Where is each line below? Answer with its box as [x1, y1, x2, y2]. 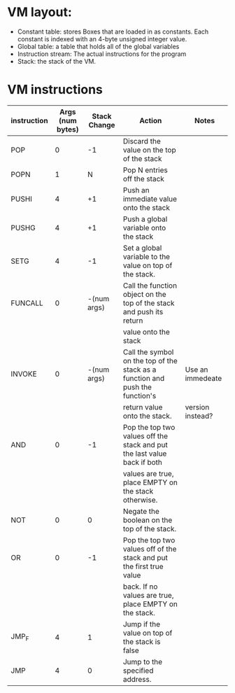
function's [122, 391, 157, 400]
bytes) [57, 124, 79, 134]
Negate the [122, 506, 159, 516]
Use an [185, 365, 208, 374]
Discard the [122, 136, 161, 146]
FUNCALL [10, 298, 43, 308]
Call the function [122, 281, 177, 290]
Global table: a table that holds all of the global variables [17, 42, 180, 50]
